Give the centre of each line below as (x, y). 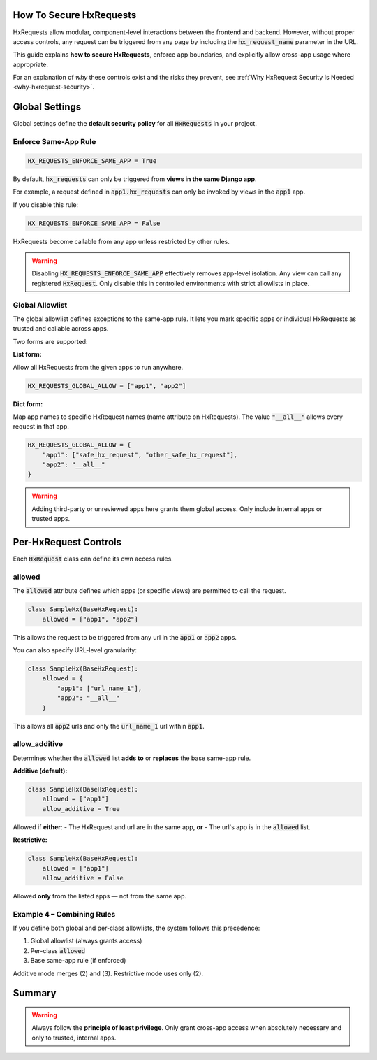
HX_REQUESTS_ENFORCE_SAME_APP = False (94, 223)
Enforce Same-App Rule (54, 142)
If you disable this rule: (46, 205)
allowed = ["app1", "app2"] (90, 619)
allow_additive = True (81, 809)
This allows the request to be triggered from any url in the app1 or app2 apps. (125, 637)
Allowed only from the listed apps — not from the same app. (100, 896)
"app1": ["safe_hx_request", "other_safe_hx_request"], (140, 455)
